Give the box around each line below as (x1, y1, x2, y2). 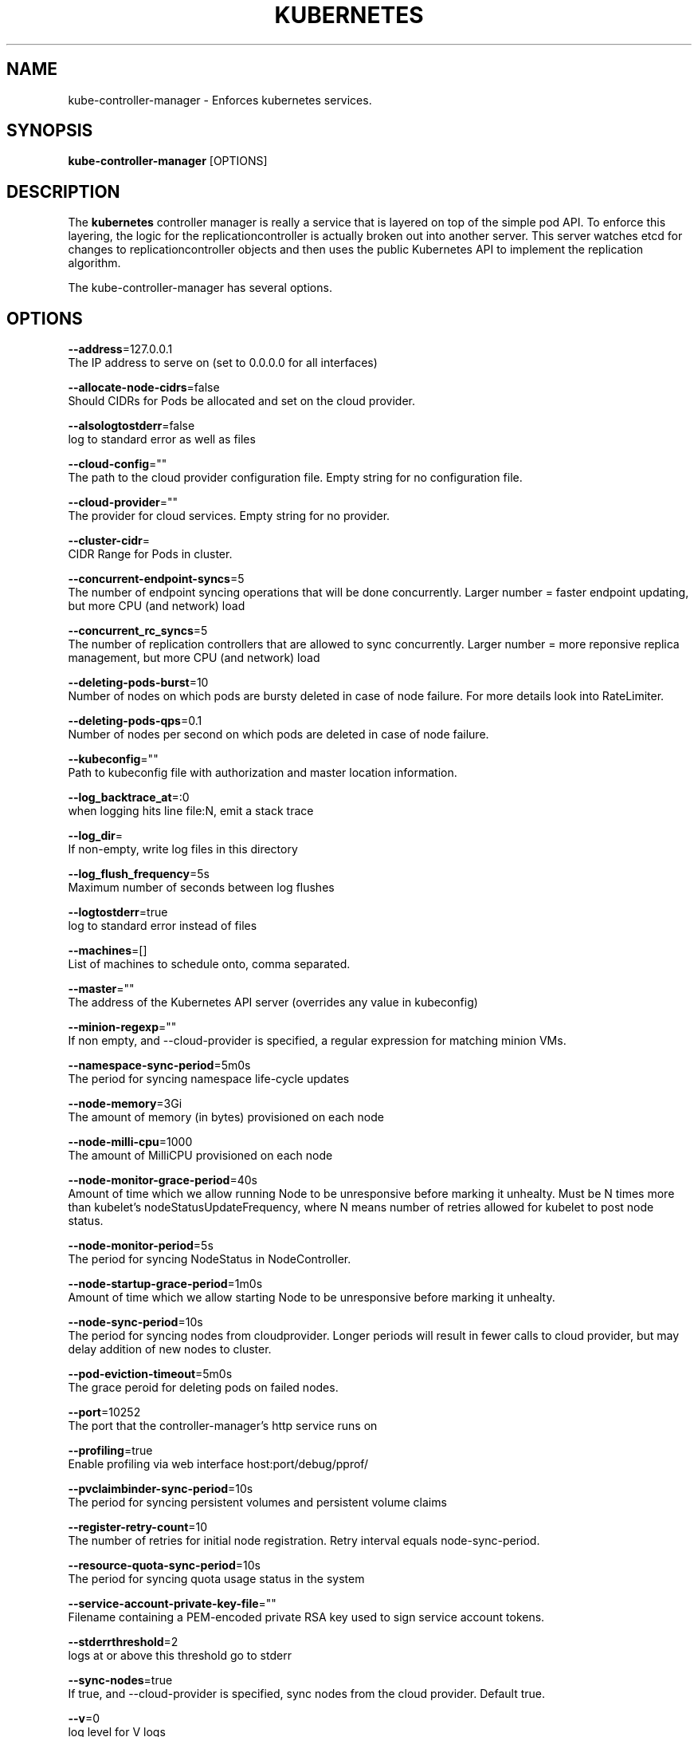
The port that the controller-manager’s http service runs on (68, 1419, 378, 1433)
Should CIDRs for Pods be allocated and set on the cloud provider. (68, 394, 416, 408)
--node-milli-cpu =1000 (68, 1135, 193, 1149)
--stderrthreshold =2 (68, 1635, 178, 1649)
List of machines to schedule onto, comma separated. (68, 957, 351, 971)
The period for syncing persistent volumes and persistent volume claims (68, 1495, 447, 1510)
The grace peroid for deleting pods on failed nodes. (68, 1381, 339, 1395)
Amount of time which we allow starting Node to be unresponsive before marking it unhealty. (68, 1290, 555, 1305)
